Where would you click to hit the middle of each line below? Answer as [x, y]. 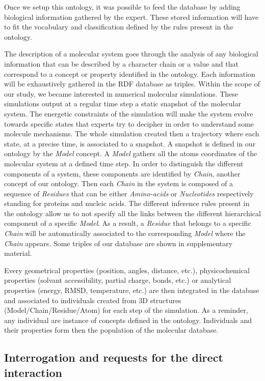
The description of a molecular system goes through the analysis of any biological [131, 54]
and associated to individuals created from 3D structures [93, 300]
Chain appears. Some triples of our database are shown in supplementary [118, 243]
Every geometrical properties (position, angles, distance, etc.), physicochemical [127, 270]
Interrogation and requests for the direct [114, 357]
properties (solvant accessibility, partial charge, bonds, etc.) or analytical [118, 280]
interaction [33, 372]
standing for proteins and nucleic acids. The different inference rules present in [127, 203]
